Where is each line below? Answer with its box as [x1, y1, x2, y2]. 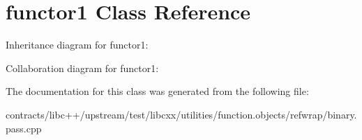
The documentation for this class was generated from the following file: [6, 84, 309, 98]
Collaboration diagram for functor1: [6, 60, 159, 75]
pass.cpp [6, 121, 42, 135]
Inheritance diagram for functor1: [6, 37, 149, 52]
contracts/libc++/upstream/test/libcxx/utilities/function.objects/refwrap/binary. [6, 107, 357, 121]
